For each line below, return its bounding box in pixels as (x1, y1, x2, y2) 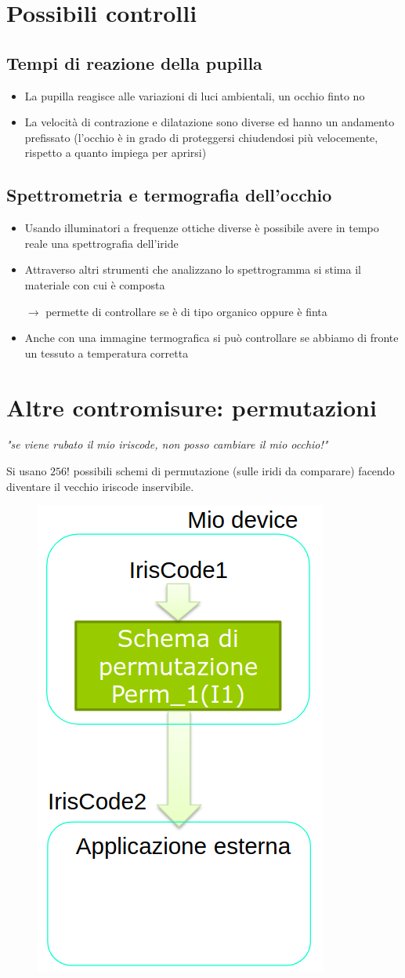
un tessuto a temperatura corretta (24, 344, 189, 361)
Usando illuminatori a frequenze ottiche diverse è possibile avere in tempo (24, 220, 379, 236)
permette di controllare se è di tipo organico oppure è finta (45, 303, 327, 319)
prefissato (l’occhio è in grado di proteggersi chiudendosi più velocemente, (24, 129, 378, 145)
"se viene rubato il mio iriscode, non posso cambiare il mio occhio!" (6, 436, 328, 453)
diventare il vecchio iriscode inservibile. (6, 478, 194, 494)
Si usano (6, 463, 47, 479)
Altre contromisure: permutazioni (6, 391, 377, 423)
